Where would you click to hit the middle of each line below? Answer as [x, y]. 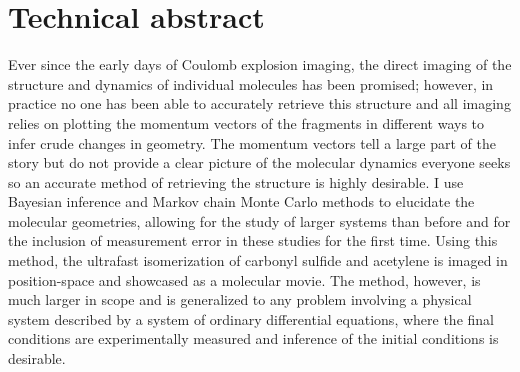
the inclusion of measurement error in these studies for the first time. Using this [253, 240]
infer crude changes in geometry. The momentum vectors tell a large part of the [252, 142]
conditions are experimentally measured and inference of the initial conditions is [253, 338]
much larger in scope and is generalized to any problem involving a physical [240, 299]
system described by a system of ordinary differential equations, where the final [251, 318]
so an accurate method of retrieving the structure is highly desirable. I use [236, 181]
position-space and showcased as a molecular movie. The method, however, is [244, 279]
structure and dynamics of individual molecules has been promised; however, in [251, 83]
